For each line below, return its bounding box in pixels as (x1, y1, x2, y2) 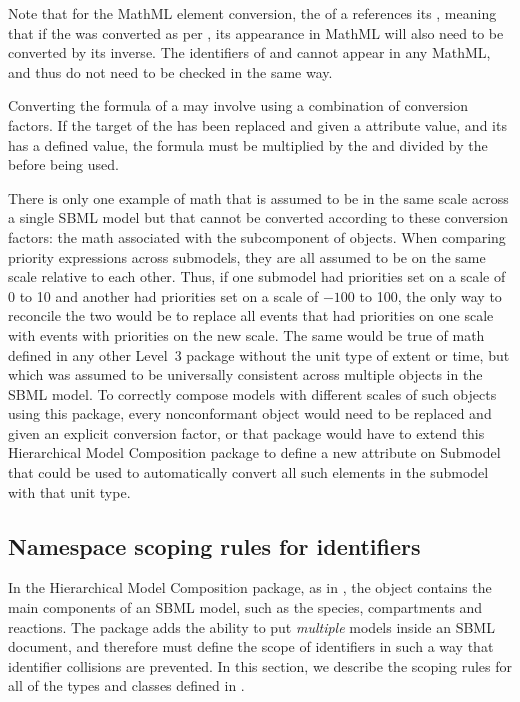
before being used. (8, 154, 119, 175)
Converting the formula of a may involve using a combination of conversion (8, 95, 468, 116)
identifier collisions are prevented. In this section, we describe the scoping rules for (8, 655, 512, 676)
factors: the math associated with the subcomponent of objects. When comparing (8, 226, 506, 247)
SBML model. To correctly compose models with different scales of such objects (8, 383, 497, 404)
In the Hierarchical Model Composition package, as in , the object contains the (8, 577, 492, 598)
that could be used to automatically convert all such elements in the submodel (8, 462, 489, 483)
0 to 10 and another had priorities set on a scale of (8, 285, 319, 306)
